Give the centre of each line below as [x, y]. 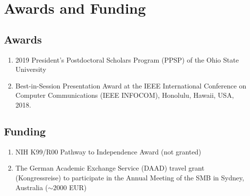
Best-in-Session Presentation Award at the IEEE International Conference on [131, 85]
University [31, 69]
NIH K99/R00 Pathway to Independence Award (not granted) [108, 151]
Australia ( [32, 187]
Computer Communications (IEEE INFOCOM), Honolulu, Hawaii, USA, [125, 95]
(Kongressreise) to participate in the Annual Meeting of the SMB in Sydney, [130, 177]
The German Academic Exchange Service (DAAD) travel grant [110, 168]
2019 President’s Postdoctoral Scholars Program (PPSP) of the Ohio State [127, 59]
